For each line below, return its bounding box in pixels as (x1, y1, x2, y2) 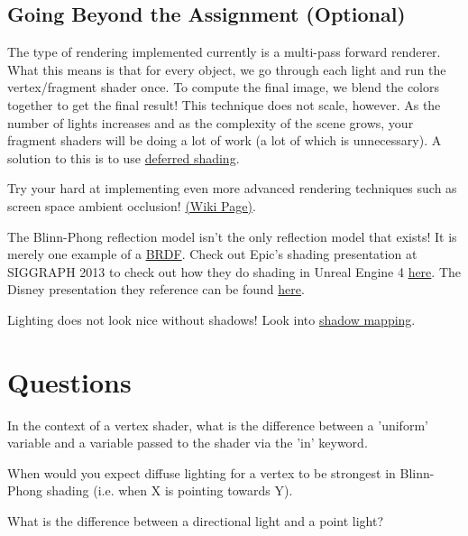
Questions (7, 363, 132, 400)
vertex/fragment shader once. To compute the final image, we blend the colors (7, 78, 439, 97)
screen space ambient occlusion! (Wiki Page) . (7, 196, 256, 215)
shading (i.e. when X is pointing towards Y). (46, 481, 293, 500)
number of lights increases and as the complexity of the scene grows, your (7, 113, 414, 132)
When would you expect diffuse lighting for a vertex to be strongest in (7, 463, 396, 482)
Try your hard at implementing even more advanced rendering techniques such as (7, 179, 457, 198)
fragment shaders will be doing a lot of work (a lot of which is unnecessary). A (7, 131, 442, 150)
